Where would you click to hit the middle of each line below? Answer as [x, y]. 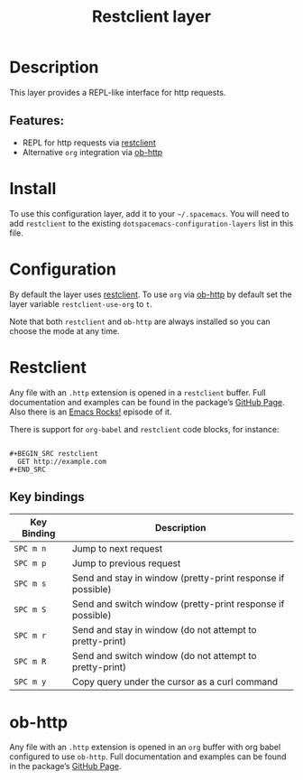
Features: [37, 121]
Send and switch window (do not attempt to [164, 656]
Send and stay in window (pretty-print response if [178, 578]
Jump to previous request [126, 563]
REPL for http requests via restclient [89, 143]
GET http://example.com [62, 461]
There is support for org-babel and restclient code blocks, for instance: [144, 429]
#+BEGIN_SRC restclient [54, 453]
